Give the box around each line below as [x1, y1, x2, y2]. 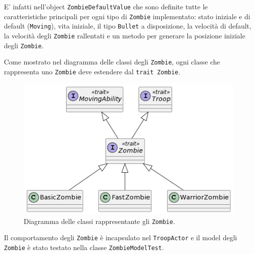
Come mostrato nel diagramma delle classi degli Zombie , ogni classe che [4, 57, 220, 67]
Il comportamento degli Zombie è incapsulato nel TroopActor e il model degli [4, 232, 237, 243]
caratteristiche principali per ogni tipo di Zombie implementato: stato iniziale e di [4, 11, 251, 21]
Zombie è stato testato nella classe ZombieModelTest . [4, 242, 164, 252]
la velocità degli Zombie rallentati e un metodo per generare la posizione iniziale [4, 30, 246, 40]
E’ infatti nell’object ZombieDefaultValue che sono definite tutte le [4, 1, 208, 11]
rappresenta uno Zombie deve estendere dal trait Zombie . [4, 66, 181, 76]
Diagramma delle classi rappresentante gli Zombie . [24, 216, 175, 226]
